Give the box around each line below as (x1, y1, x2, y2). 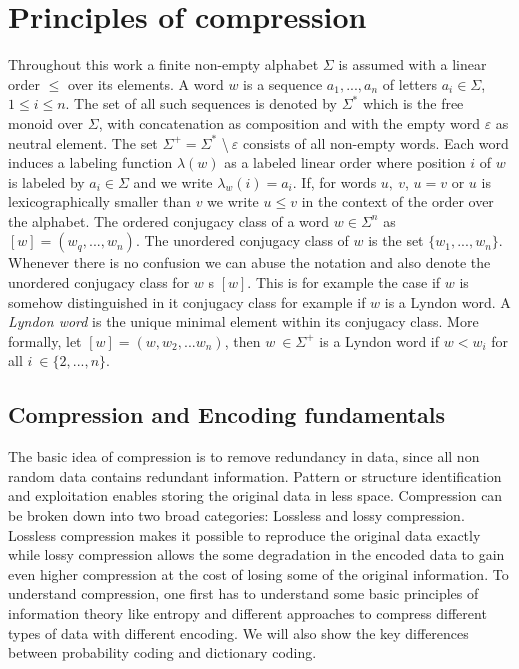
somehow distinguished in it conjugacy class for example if (8, 291, 366, 312)
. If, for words (292, 171, 377, 192)
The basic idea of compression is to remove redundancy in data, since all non (8, 446, 480, 467)
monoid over (8, 112, 84, 133)
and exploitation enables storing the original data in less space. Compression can (8, 485, 503, 506)
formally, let (8, 330, 82, 351)
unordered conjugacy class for (8, 272, 190, 293)
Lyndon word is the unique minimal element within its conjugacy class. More (8, 311, 479, 332)
